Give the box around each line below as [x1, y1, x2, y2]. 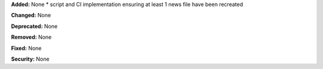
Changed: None [11, 12, 51, 19]
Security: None [11, 55, 50, 62]
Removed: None [11, 33, 52, 41]
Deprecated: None [11, 23, 58, 30]
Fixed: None [11, 45, 42, 52]
